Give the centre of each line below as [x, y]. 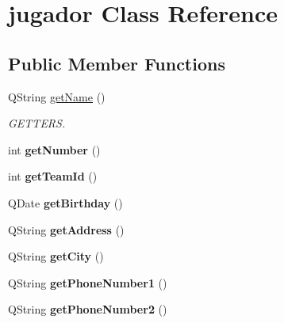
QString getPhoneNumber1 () [88, 282]
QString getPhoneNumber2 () [88, 309]
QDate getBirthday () [65, 202]
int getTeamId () [53, 176]
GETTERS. [37, 123]
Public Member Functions [117, 63]
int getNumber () [54, 149]
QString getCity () [56, 256]
